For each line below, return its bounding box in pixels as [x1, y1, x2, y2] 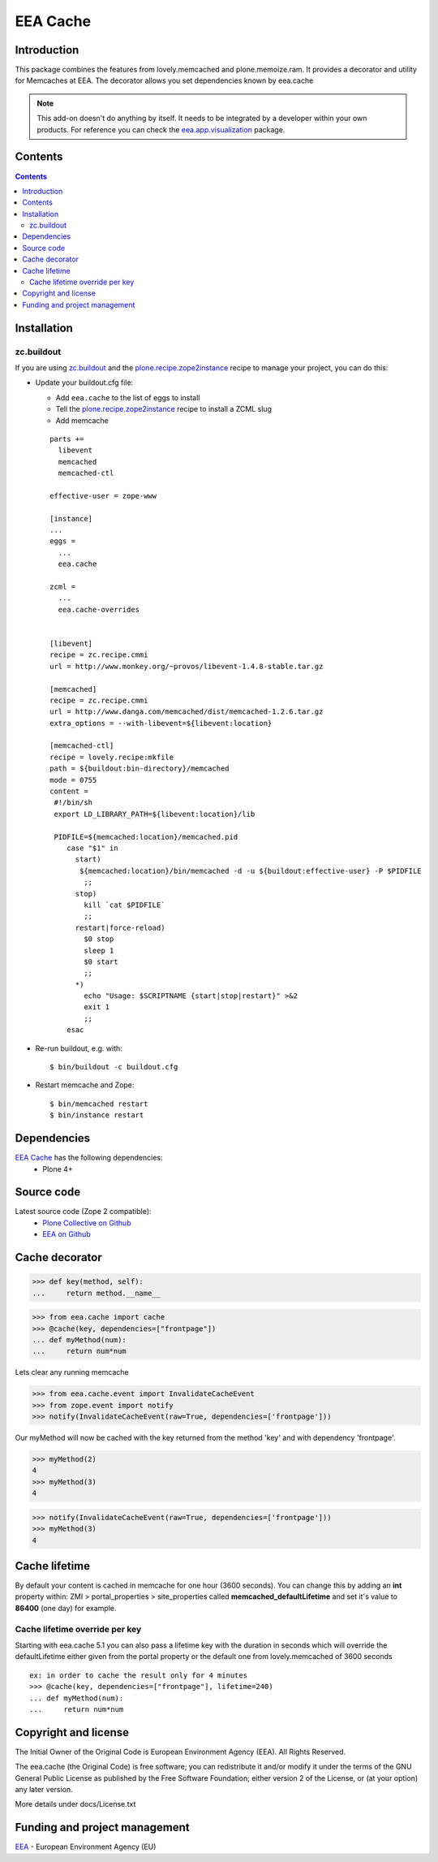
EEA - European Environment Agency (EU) [15, 1842, 157, 1851]
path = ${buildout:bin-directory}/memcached [49, 764, 230, 773]
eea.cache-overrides [58, 605, 140, 614]
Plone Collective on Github [42, 1218, 131, 1228]
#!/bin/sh [54, 798, 93, 807]
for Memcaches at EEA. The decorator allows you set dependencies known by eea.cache [15, 76, 314, 85]
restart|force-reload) [75, 922, 165, 932]
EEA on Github [42, 1229, 91, 1239]
